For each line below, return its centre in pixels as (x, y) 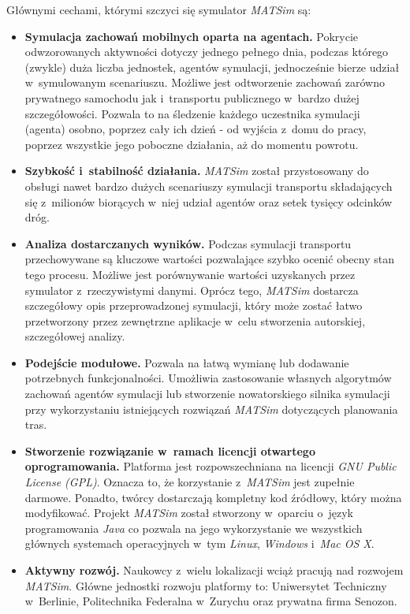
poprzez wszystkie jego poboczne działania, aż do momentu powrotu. (192, 144)
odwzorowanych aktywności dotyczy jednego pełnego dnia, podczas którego (207, 52)
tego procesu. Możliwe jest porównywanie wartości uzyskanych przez (190, 274)
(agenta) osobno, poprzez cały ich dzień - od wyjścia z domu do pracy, (196, 129)
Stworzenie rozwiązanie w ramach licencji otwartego (170, 450)
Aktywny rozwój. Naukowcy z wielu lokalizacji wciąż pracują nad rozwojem (214, 570)
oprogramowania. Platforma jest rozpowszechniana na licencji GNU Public (211, 466)
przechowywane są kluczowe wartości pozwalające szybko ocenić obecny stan (209, 259)
